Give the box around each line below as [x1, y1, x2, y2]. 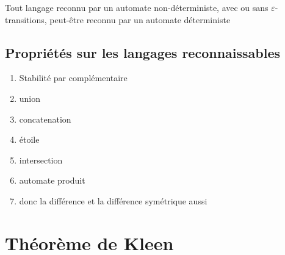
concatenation [19, 112, 71, 125]
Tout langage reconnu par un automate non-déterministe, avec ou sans [5, 1, 269, 13]
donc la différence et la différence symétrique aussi [19, 194, 207, 207]
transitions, [5, 13, 47, 26]
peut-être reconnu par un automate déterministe [49, 13, 231, 26]
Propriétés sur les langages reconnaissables [5, 43, 281, 62]
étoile [19, 133, 40, 146]
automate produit [19, 174, 85, 187]
